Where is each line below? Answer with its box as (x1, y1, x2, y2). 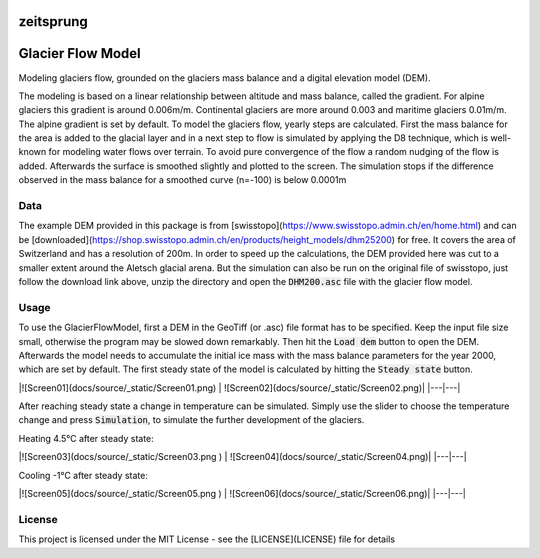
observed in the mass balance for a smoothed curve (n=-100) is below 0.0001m (18, 174, 347, 186)
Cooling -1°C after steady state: (18, 469, 149, 481)
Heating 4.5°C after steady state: (18, 432, 154, 444)
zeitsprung (18, 13, 89, 30)
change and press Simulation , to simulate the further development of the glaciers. (18, 414, 365, 426)
